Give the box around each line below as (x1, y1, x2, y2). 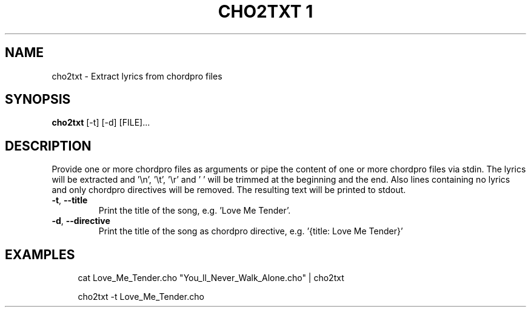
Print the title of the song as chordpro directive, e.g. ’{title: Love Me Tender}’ (98, 226, 403, 237)
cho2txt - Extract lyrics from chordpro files (52, 70, 222, 81)
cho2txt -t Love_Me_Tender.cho (78, 291, 204, 302)
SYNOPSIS (5, 92, 71, 107)
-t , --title (52, 195, 88, 206)
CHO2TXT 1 (218, 1, 313, 22)
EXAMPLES (5, 246, 75, 262)
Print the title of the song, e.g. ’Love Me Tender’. (98, 205, 291, 216)
